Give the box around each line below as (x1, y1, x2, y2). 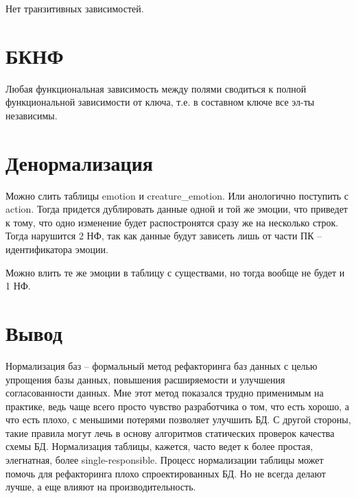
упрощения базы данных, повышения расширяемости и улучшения (5, 372, 285, 386)
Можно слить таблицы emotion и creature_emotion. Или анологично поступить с (5, 188, 349, 202)
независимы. (5, 108, 58, 122)
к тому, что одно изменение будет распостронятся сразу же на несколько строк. (5, 215, 339, 229)
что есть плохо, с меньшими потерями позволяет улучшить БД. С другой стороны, (5, 412, 351, 427)
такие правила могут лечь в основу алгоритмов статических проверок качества (5, 425, 335, 440)
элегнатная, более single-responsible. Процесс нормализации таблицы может (5, 453, 324, 467)
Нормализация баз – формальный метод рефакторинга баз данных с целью (5, 358, 318, 372)
